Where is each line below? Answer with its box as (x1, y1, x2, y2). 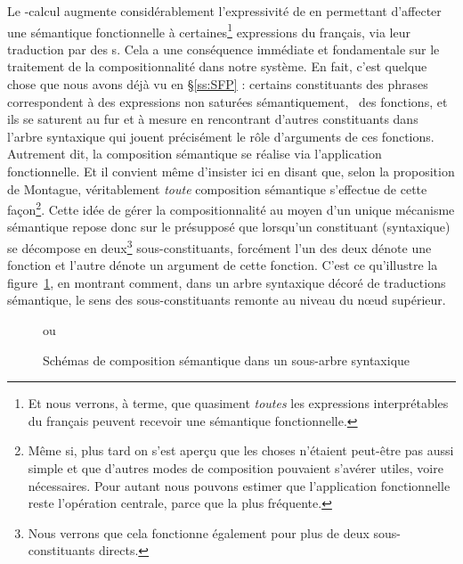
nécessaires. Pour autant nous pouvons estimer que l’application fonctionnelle (28, 476, 451, 495)
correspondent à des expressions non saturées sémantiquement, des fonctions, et (7, 92, 448, 110)
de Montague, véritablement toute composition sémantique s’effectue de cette (7, 179, 427, 198)
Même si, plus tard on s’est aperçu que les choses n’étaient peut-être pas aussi (28, 441, 454, 460)
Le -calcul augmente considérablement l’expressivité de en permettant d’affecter (7, 2, 442, 20)
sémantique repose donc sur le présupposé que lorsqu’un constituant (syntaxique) (7, 217, 451, 236)
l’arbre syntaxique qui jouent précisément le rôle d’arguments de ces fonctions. (7, 127, 435, 145)
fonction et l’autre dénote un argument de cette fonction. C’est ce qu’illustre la (7, 256, 438, 274)
